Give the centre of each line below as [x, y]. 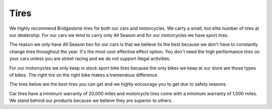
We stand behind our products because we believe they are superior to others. [91, 100]
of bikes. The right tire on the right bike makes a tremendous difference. [84, 75]
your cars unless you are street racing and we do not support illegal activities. [90, 59]
